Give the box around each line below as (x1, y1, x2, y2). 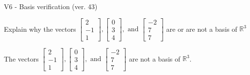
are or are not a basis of (166, 24, 237, 34)
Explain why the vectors (4, 24, 76, 34)
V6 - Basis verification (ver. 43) (4, 1, 98, 11)
